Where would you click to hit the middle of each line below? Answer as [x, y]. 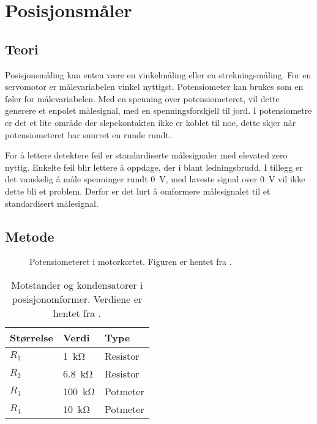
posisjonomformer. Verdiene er [77, 299]
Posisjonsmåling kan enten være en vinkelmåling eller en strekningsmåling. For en [158, 74]
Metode [30, 236]
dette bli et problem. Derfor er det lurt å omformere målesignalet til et [138, 191]
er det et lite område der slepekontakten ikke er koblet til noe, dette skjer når [151, 122]
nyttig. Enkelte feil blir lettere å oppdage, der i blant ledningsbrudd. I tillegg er [154, 167]
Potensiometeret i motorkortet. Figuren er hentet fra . [131, 262]
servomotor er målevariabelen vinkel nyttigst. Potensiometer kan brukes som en [154, 87]
